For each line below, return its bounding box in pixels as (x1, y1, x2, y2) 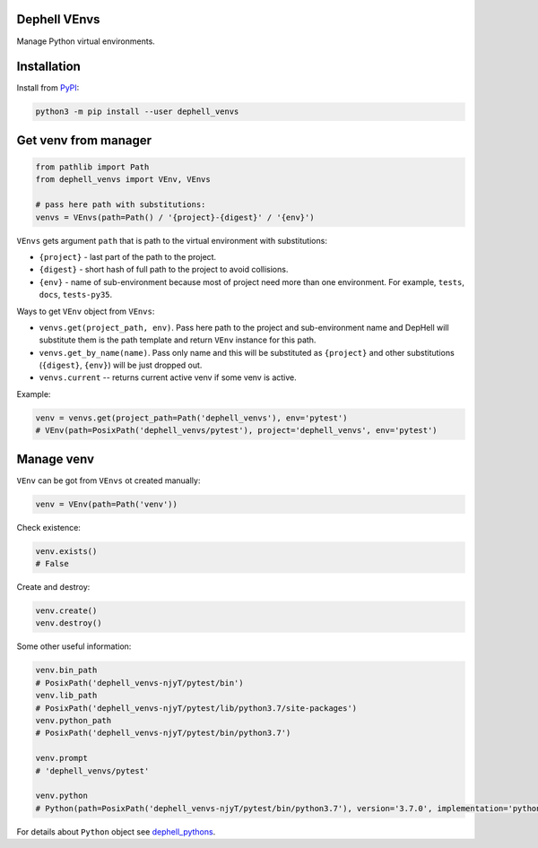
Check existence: (16, 522, 81, 532)
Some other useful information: (16, 641, 132, 652)
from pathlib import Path (35, 162, 150, 172)
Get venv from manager (16, 133, 152, 148)
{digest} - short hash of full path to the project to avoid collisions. (39, 264, 289, 275)
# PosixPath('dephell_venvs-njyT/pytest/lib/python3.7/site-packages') (35, 703, 358, 713)
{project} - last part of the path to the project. (39, 251, 217, 262)
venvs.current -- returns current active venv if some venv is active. (39, 372, 298, 383)
